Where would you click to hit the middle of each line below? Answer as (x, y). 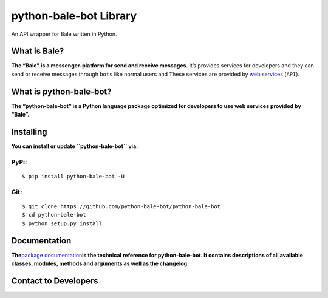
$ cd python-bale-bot (54, 215)
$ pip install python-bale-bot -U (73, 176)
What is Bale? (38, 51)
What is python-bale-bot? (61, 91)
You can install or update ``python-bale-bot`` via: (75, 146)
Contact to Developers (55, 281)
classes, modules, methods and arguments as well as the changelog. (100, 263)
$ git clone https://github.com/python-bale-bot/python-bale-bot (121, 206)
